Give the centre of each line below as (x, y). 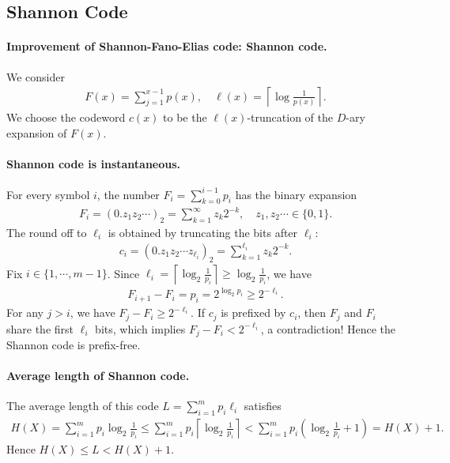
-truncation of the (290, 117)
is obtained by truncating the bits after (203, 232)
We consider (36, 76)
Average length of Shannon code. (98, 376)
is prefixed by (253, 312)
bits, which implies (140, 328)
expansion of (37, 132)
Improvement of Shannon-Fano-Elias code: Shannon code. (167, 46)
